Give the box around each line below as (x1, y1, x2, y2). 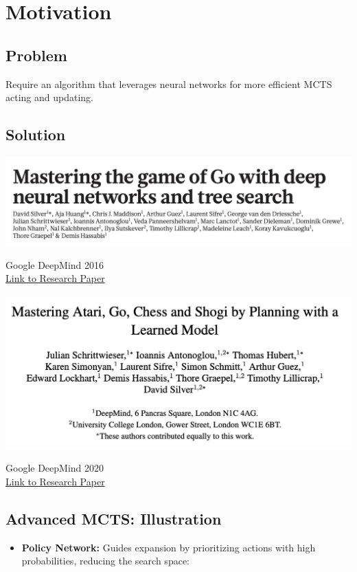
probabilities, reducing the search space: (21, 553, 189, 568)
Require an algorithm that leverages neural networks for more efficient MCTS (5, 76, 332, 91)
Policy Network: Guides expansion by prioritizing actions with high (21, 540, 316, 554)
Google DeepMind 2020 (5, 461, 104, 475)
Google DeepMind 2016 (5, 257, 104, 272)
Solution (5, 124, 66, 145)
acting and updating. (5, 90, 93, 104)
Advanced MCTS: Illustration (5, 507, 222, 529)
